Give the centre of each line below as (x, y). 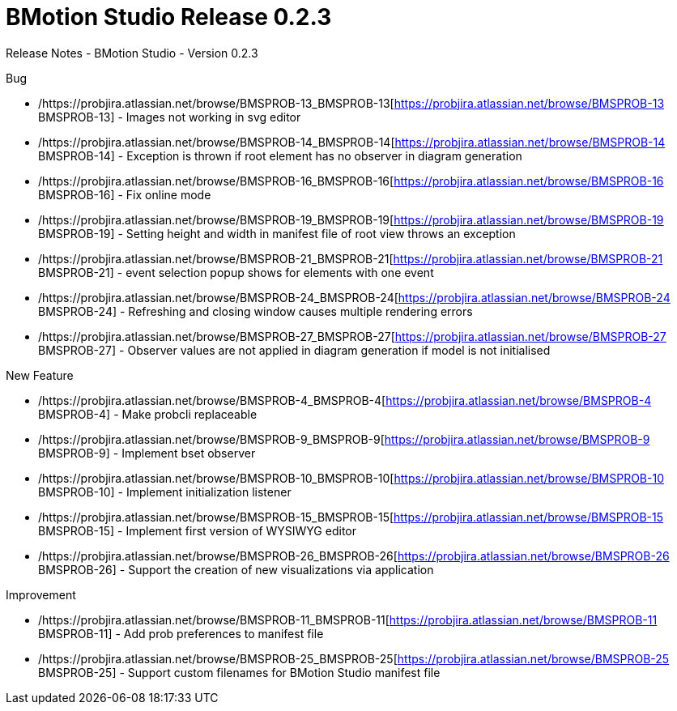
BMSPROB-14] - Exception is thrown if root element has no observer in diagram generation (280, 155)
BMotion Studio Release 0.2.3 (169, 17)
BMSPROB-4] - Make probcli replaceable (148, 414)
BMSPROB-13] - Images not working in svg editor (170, 117)
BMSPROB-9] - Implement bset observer (147, 453)
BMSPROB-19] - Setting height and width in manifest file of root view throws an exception (277, 233)
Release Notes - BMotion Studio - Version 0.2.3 (132, 53)
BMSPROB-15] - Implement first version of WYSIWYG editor (197, 530)
